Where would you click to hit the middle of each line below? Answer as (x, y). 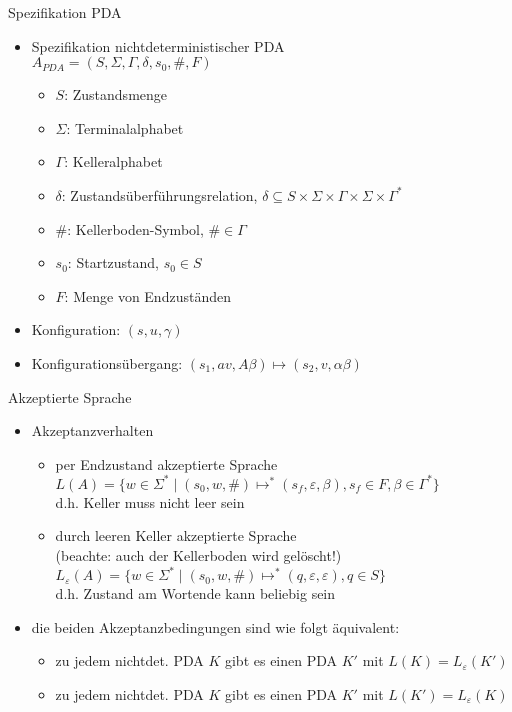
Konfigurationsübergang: (107, 362)
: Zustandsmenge (116, 94)
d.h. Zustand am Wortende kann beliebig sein (195, 593)
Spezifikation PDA (65, 12)
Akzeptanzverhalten (92, 430)
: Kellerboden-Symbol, (135, 228)
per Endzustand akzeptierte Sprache (166, 463)
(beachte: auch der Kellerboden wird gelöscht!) (198, 555)
